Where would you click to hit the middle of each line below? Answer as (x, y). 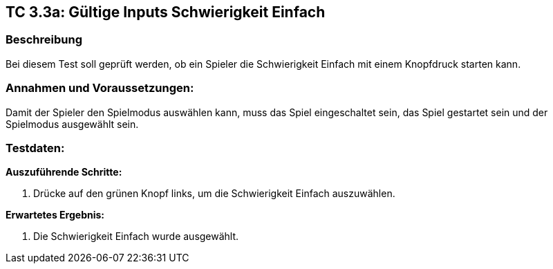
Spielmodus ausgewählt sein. (72, 124)
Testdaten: (35, 148)
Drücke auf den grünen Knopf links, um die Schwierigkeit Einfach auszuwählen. (214, 194)
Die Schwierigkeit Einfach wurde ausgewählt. (136, 236)
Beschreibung (44, 40)
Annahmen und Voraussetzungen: (100, 88)
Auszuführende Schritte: (64, 172)
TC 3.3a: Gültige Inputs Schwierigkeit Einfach (166, 12)
